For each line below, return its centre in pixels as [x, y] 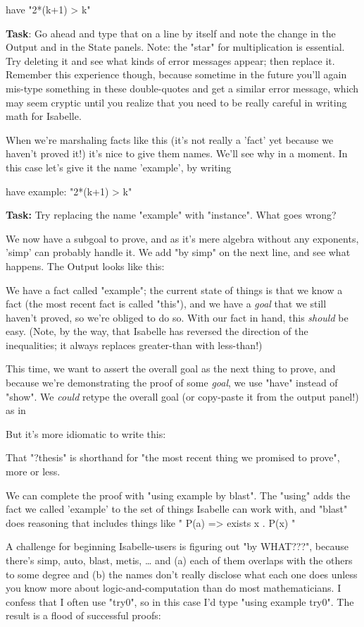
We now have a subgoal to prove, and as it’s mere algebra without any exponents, [182, 238]
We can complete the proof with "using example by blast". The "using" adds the [178, 495]
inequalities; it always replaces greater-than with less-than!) [134, 345]
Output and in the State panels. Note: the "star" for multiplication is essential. [175, 47]
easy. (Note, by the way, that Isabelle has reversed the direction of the [157, 331]
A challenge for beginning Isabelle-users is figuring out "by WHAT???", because [177, 546]
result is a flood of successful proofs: [83, 615]
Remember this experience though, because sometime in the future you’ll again [176, 74]
